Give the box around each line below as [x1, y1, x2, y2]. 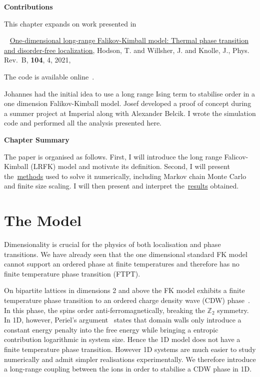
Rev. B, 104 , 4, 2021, [4, 54, 71, 65]
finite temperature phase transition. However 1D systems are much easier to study [4, 343, 256, 354]
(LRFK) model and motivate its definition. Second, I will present [30, 161, 230, 171]
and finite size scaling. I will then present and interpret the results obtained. [4, 180, 239, 191]
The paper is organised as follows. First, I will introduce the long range [4, 151, 222, 161]
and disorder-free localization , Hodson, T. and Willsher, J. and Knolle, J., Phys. [4, 44, 249, 55]
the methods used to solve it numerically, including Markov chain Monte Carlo [4, 170, 246, 181]
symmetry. [217, 304, 249, 315]
